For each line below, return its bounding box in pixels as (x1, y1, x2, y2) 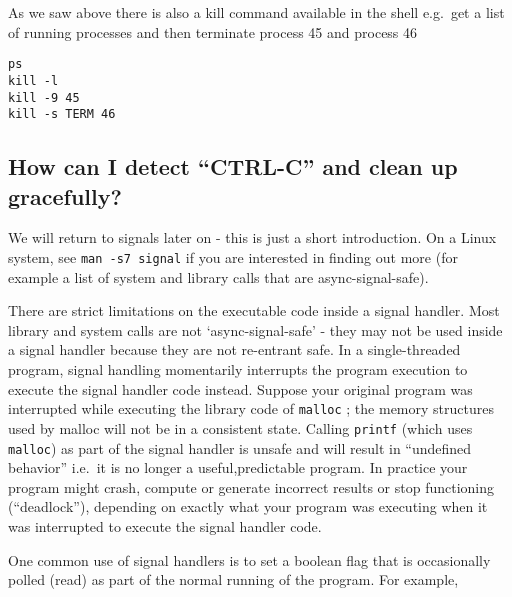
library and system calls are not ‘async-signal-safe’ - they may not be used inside (8, 319, 503, 340)
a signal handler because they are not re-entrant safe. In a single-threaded (8, 339, 461, 360)
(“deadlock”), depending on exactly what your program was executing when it (8, 496, 488, 517)
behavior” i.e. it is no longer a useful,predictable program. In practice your (8, 457, 468, 478)
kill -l (8, 73, 59, 88)
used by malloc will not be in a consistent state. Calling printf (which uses (8, 417, 473, 438)
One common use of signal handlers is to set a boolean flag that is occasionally (8, 549, 491, 570)
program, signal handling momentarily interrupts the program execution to (8, 359, 468, 380)
